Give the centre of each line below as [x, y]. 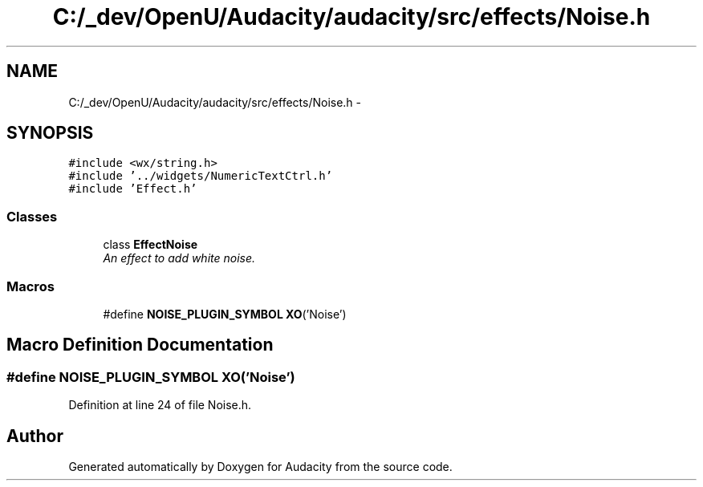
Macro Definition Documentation [140, 345]
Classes [32, 216]
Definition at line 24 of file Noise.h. [160, 405]
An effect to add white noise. [179, 258]
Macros [30, 286]
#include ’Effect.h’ [133, 189]
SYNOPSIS [50, 133]
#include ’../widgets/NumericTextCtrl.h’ [201, 176]
